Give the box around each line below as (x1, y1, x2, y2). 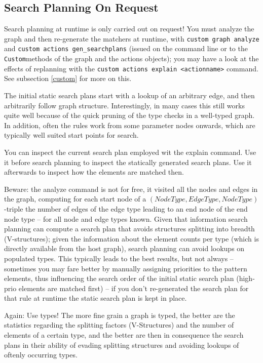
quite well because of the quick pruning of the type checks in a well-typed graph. (4, 110, 255, 120)
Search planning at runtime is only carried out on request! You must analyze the (4, 23, 254, 34)
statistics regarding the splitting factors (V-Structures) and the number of (4, 319, 234, 330)
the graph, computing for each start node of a (4, 193, 146, 204)
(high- (236, 273, 255, 284)
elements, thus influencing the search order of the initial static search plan (4, 273, 234, 284)
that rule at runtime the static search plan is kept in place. (4, 293, 187, 303)
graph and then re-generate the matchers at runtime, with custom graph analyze (4, 33, 259, 44)
